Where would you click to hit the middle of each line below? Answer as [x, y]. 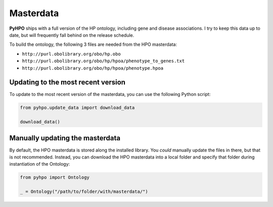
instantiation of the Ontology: [40, 164]
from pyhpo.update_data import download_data [77, 108]
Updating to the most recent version [67, 83]
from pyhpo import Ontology [55, 177]
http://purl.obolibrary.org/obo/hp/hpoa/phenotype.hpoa [93, 68]
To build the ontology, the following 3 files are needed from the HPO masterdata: [93, 44]
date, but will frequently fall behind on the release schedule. [72, 35]
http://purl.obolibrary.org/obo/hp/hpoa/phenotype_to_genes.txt [103, 61]
